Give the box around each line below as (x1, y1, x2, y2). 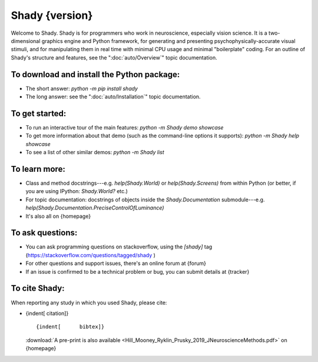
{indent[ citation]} (25, 310, 69, 317)
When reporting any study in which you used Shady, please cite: (11, 299, 167, 306)
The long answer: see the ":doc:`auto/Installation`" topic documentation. (25, 93, 201, 100)
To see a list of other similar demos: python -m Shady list (25, 149, 164, 156)
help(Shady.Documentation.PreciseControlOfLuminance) (25, 204, 164, 211)
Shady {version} (11, 9, 93, 22)
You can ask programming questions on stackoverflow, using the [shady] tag (25, 243, 213, 250)
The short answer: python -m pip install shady (25, 85, 138, 92)
